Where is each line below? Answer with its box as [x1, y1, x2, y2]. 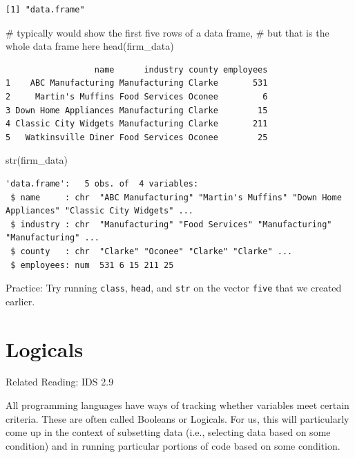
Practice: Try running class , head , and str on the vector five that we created [6, 280, 342, 295]
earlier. [6, 294, 35, 308]
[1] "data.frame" [6, 5, 85, 15]
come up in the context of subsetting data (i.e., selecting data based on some [6, 425, 331, 439]
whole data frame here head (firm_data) [6, 39, 174, 53]
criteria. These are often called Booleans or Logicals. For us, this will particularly [6, 411, 349, 426]
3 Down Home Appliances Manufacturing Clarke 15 [6, 105, 268, 115]
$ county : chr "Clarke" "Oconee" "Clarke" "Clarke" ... [10, 246, 293, 256]
